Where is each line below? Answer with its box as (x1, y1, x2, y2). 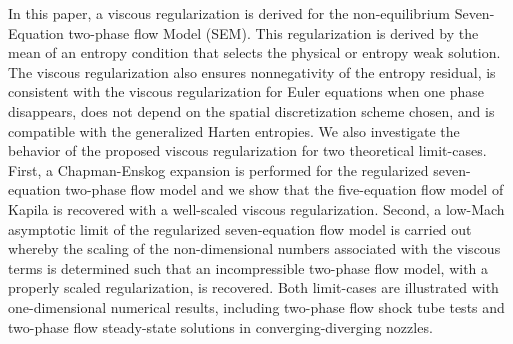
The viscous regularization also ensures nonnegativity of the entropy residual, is (8, 61, 496, 82)
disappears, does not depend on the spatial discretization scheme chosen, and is (8, 100, 495, 121)
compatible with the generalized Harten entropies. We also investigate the (8, 120, 460, 141)
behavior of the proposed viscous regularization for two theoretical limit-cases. (8, 140, 487, 161)
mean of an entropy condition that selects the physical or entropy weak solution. (8, 42, 501, 63)
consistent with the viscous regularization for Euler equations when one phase (8, 81, 485, 102)
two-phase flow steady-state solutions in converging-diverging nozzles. (8, 316, 433, 337)
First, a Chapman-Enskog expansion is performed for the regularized (8, 159, 429, 180)
